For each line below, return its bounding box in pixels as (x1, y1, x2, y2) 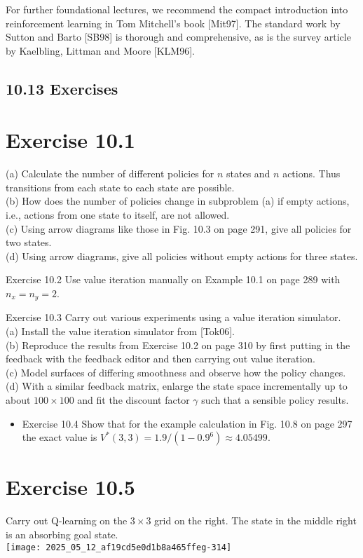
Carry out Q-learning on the (6, 513, 128, 528)
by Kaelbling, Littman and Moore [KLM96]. (6, 43, 195, 57)
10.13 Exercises (6, 77, 118, 99)
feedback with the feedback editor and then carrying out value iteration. (6, 351, 315, 366)
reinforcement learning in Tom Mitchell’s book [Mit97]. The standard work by (6, 15, 341, 30)
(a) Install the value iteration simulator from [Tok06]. (6, 324, 235, 339)
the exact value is (22, 430, 97, 444)
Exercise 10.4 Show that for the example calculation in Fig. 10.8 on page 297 (22, 416, 352, 430)
